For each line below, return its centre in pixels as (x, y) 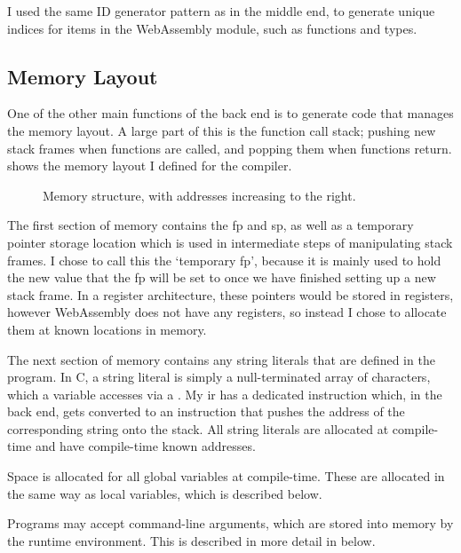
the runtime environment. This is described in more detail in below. (191, 540)
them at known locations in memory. (107, 329)
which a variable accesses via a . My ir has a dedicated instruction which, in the (225, 394)
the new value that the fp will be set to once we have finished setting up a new (222, 277)
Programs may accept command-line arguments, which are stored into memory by (230, 523)
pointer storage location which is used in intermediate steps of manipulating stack (230, 242)
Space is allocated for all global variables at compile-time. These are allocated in (226, 476)
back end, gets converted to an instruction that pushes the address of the (206, 411)
